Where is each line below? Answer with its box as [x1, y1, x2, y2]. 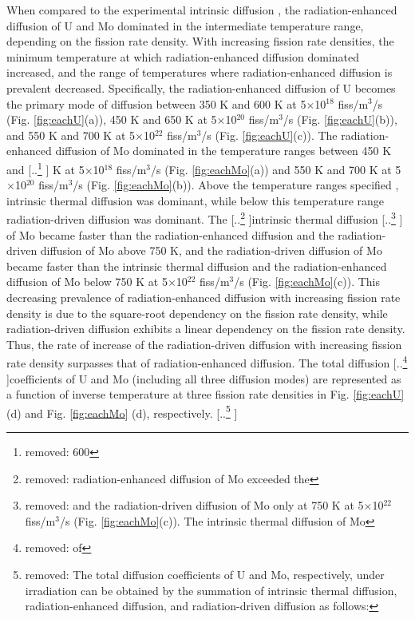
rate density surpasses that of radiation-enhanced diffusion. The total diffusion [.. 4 [6, 352, 408, 371]
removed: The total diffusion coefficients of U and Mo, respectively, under [25, 566, 385, 583]
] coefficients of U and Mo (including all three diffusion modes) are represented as [6, 370, 401, 387]
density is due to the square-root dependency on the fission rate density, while [6, 304, 388, 321]
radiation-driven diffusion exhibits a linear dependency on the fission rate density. [6, 320, 405, 337]
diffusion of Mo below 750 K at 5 [6, 273, 168, 290]
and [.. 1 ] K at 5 [6, 158, 85, 177]
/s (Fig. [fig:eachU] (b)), [283, 111, 397, 128]
